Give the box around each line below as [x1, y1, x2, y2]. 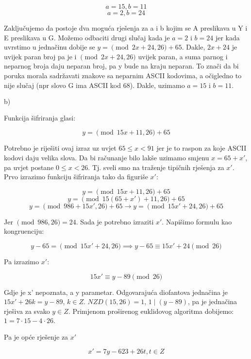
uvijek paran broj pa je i [4, 51, 77, 61]
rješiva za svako [4, 306, 50, 316]
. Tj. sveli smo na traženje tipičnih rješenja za [88, 162, 224, 172]
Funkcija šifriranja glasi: [4, 112, 76, 122]
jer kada [215, 32, 240, 42]
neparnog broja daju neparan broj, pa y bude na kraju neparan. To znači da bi [4, 61, 239, 71]
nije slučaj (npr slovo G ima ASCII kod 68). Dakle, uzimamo [4, 80, 185, 90]
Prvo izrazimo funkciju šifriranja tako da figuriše [4, 171, 148, 182]
